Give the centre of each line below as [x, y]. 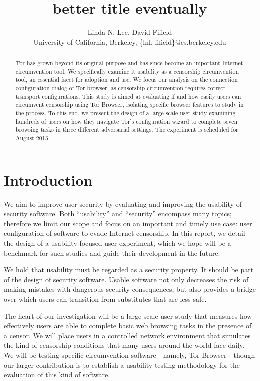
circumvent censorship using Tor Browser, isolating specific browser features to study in [130, 105]
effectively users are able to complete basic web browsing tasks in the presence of [128, 325]
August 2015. [33, 138]
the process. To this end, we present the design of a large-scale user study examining [126, 113]
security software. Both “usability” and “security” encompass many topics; [118, 213]
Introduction [48, 180]
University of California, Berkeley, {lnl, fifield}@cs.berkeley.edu [130, 42]
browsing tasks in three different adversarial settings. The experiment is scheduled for [127, 130]
